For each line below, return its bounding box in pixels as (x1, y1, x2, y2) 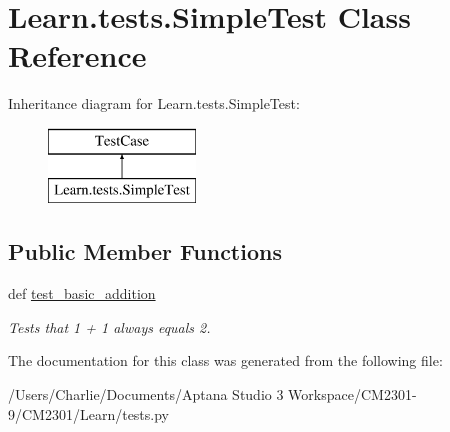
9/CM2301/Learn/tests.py (8, 403, 169, 424)
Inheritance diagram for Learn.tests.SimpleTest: (8, 93, 300, 114)
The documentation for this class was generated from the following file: (8, 350, 443, 371)
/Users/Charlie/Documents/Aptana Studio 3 (8, 384, 284, 405)
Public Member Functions (8, 236, 282, 267)
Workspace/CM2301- (288, 384, 417, 405)
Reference (8, 35, 147, 76)
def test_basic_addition (8, 283, 156, 304)
